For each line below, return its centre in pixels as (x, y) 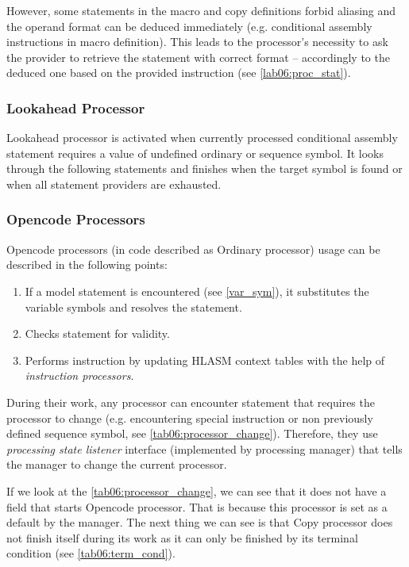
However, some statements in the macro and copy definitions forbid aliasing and (201, 10)
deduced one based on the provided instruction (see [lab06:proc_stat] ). (179, 73)
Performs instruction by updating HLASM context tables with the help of (205, 360)
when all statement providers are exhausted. (114, 184)
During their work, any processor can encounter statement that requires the (191, 402)
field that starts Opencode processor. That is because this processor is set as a (197, 506)
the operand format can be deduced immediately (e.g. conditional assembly (189, 26)
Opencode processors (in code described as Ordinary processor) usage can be (193, 249)
